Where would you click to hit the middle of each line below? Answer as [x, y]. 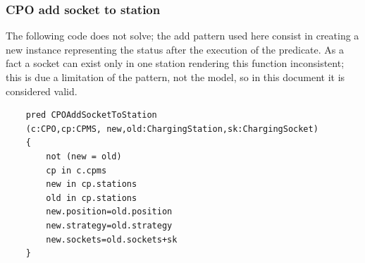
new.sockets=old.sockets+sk [112, 239]
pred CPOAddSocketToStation [91, 115]
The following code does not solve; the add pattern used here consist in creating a [182, 36]
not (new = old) [84, 156]
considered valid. [42, 91]
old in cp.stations [92, 198]
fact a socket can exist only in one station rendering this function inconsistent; [175, 63]
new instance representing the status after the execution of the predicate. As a [175, 49]
